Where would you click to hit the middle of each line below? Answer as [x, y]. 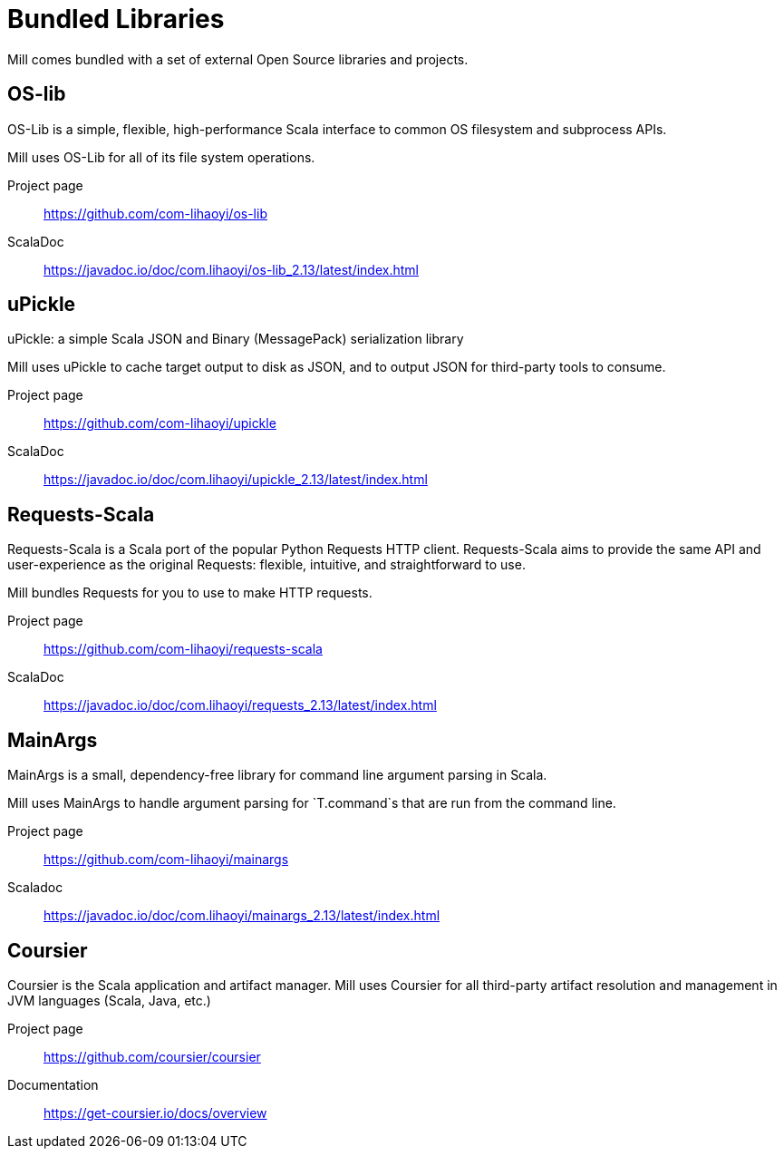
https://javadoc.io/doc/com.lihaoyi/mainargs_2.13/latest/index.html [242, 916]
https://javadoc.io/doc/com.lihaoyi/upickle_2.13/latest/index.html [236, 480]
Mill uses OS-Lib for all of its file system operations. [161, 157]
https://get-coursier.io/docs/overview [155, 1112]
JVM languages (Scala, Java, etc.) [109, 1000]
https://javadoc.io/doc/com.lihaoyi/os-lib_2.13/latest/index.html [231, 269]
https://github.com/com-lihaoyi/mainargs [166, 860]
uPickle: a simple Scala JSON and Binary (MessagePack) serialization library [236, 339]
